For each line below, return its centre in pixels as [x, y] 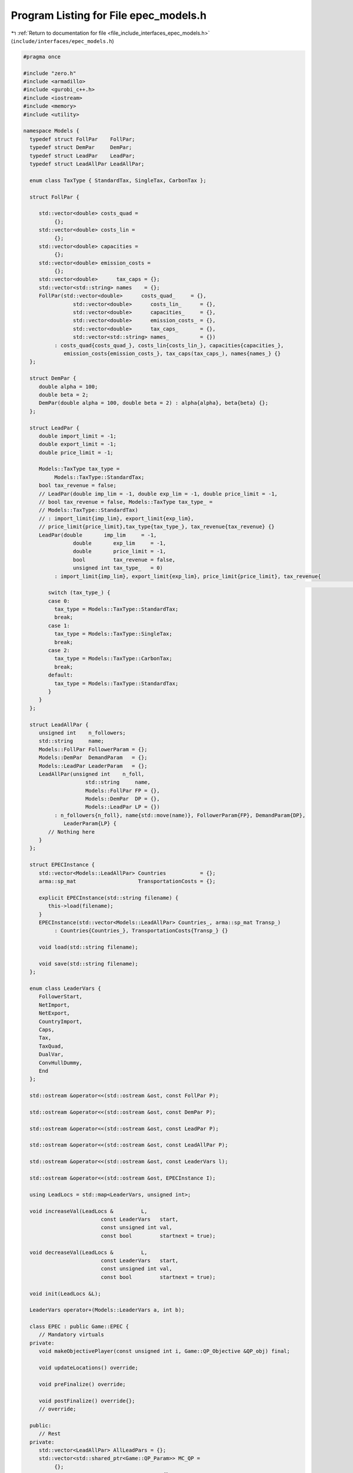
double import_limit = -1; [78, 436]
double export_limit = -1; [78, 444]
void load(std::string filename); [88, 947]
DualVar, [51, 1054]
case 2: [59, 650]
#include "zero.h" [50, 73]
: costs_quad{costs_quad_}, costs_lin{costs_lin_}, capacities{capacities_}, [169, 345]
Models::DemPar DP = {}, [123, 799]
